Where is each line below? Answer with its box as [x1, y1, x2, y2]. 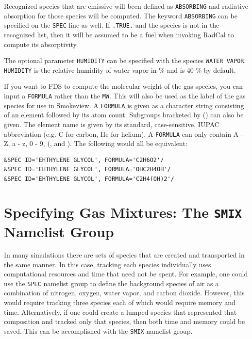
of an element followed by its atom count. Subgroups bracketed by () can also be [4, 110, 244, 120]
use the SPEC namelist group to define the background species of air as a [4, 278, 219, 288]
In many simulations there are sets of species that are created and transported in [4, 250, 245, 260]
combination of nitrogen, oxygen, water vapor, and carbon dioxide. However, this [4, 288, 245, 298]
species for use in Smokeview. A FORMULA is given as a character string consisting [4, 100, 244, 110]
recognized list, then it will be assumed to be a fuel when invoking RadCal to [4, 29, 234, 39]
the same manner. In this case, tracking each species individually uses [4, 259, 211, 269]
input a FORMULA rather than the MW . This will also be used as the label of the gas [4, 91, 246, 101]
